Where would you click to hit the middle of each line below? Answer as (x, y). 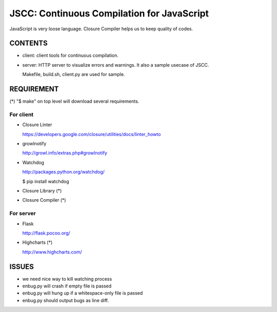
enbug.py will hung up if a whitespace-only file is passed (83, 293)
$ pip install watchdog (46, 181)
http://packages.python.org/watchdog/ (64, 172)
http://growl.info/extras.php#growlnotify (65, 153)
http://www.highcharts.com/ (52, 252)
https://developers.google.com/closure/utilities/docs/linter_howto (92, 134)
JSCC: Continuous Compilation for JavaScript (109, 13)
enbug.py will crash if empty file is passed (67, 286)
